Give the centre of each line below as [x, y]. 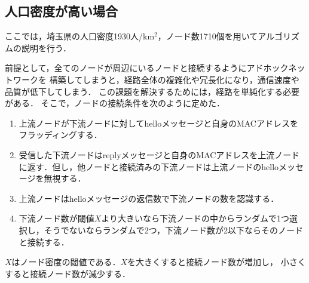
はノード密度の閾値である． [66, 262]
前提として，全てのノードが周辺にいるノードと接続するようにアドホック [147, 68]
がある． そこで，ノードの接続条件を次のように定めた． [115, 103]
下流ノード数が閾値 [56, 218]
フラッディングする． [60, 135]
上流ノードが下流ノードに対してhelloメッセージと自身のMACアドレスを [158, 123]
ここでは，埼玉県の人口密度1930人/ [74, 36]
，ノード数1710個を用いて [208, 36]
